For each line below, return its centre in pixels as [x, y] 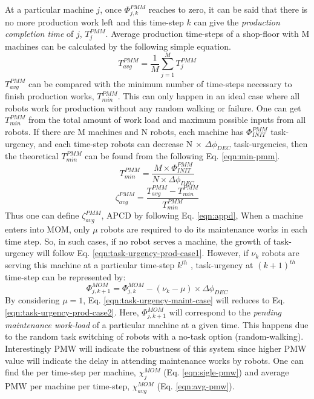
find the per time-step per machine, [70, 372]
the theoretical [32, 156]
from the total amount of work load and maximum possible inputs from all [167, 120]
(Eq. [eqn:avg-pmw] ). [196, 385]
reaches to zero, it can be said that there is [228, 9]
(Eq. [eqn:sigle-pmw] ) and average [226, 372]
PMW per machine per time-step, [67, 385]
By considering [32, 300]
